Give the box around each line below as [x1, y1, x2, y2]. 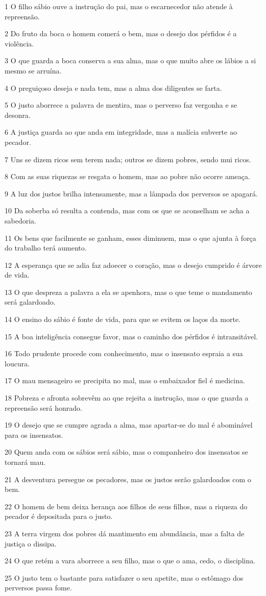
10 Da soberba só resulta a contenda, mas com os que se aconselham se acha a [5, 205, 250, 216]
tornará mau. [5, 457, 46, 467]
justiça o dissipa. [5, 538, 57, 549]
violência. [5, 38, 34, 48]
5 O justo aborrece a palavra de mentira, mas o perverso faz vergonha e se [5, 100, 237, 110]
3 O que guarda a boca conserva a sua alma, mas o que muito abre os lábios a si [5, 55, 256, 66]
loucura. [5, 358, 30, 368]
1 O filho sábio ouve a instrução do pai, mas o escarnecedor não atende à [5, 1, 233, 11]
